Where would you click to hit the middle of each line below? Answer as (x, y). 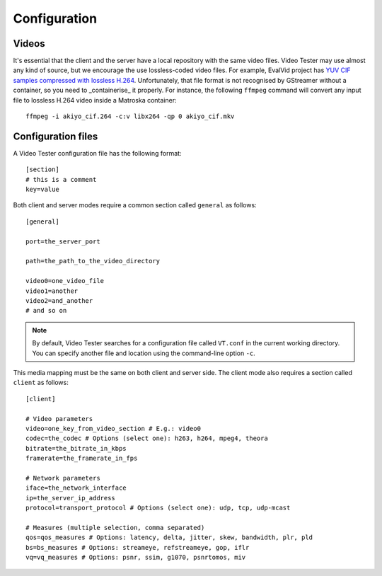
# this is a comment (61, 179)
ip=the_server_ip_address (71, 498)
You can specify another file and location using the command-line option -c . (144, 353)
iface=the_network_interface (76, 488)
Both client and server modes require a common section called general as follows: (135, 205)
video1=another (52, 291)
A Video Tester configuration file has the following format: (97, 153)
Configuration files (56, 136)
